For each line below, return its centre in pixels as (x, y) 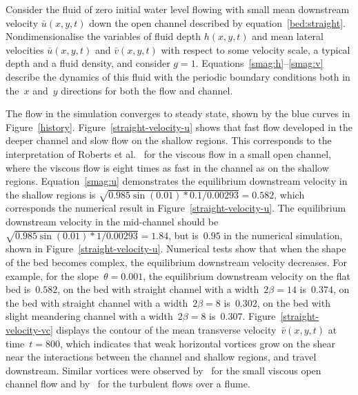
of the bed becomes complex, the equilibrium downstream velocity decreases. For (176, 262)
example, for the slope (52, 275)
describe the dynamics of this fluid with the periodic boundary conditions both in (178, 76)
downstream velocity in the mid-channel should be (112, 222)
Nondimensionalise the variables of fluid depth (103, 36)
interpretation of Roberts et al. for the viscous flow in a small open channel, (168, 153)
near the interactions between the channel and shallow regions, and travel (161, 357)
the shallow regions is (51, 194)
